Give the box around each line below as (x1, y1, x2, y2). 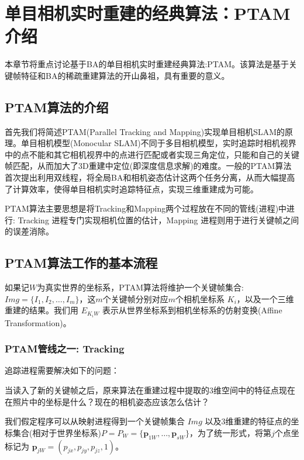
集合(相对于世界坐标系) (12, 426, 101, 438)
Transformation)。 (5, 316, 71, 328)
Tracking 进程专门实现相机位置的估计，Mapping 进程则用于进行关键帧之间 (18, 213, 299, 226)
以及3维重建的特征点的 (205, 415, 291, 427)
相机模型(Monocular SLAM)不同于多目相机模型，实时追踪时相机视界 (37, 137, 296, 149)
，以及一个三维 (236, 292, 294, 305)
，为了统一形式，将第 (189, 426, 271, 438)
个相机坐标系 (175, 292, 225, 305)
